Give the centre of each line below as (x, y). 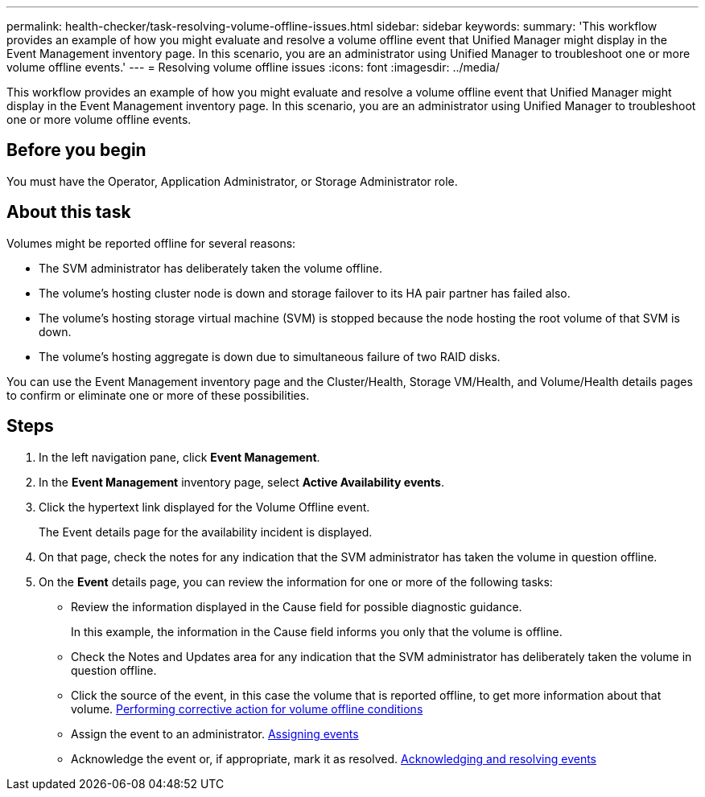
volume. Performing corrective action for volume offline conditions (247, 709)
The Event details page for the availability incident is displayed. (206, 532)
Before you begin (76, 150)
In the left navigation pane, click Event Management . (179, 457)
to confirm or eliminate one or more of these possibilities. (158, 395)
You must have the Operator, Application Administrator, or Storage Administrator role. (232, 181)
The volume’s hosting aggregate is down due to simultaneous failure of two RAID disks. (270, 356)
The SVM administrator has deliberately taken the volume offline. (210, 268)
